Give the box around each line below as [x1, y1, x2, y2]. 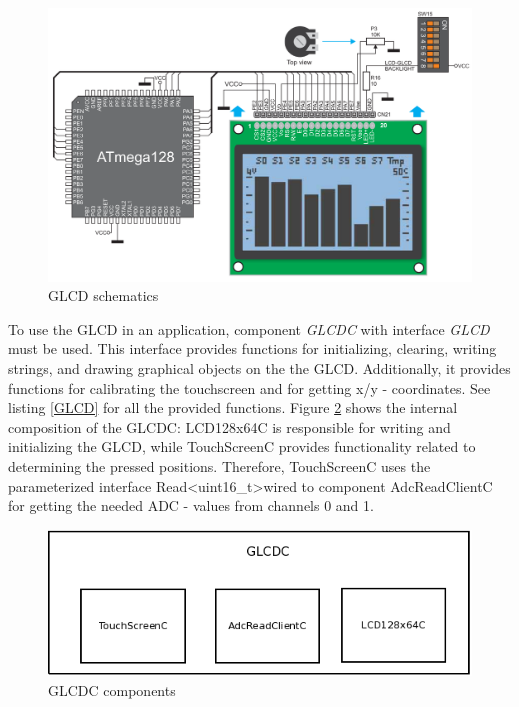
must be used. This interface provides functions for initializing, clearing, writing [8, 338, 497, 359]
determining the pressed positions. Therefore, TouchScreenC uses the [8, 456, 431, 477]
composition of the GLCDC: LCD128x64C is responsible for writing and [8, 416, 451, 437]
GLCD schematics [48, 285, 159, 306]
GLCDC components [48, 679, 176, 700]
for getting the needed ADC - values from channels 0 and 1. [8, 495, 374, 516]
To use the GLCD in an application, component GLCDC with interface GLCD [8, 318, 490, 339]
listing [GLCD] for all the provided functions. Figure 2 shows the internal [8, 397, 458, 418]
